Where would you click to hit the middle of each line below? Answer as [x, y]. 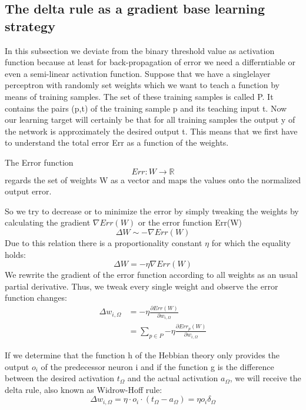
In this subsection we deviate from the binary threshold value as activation [140, 50]
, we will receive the [265, 378]
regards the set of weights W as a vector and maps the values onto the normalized [153, 179]
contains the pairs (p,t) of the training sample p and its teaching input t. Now [146, 108]
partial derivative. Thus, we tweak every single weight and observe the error [142, 286]
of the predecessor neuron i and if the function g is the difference [157, 366]
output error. [28, 191]
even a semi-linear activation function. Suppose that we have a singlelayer [138, 73]
